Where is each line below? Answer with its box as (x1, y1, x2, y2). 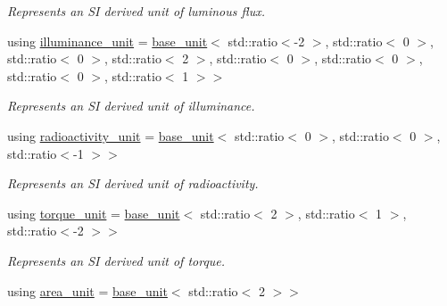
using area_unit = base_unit (7, 281, 168, 300)
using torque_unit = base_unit (7, 203, 180, 222)
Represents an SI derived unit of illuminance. (7, 96, 255, 115)
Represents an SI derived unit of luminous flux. (7, 2, 266, 20)
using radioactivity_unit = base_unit (7, 126, 214, 145)
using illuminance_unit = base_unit (7, 31, 208, 50)
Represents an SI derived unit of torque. (7, 251, 226, 269)
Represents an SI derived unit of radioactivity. (7, 174, 259, 193)
